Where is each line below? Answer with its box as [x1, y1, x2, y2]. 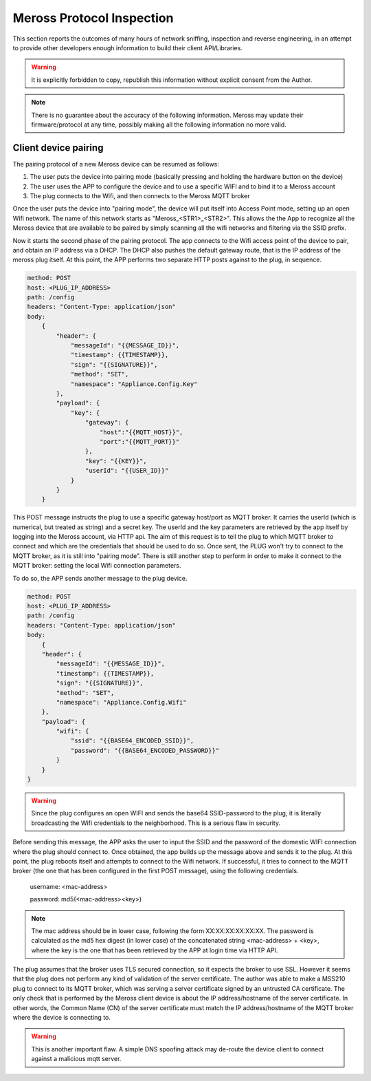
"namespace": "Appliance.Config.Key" [70, 380, 198, 388]
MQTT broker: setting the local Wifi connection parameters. [12, 561, 181, 570]
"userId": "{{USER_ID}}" [85, 467, 169, 475]
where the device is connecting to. [12, 1014, 111, 1022]
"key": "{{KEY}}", [85, 457, 147, 464]
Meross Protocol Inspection [12, 10, 174, 25]
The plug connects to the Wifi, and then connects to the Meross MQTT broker [30, 191, 250, 200]
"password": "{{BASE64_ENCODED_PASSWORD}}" [70, 747, 220, 754]
